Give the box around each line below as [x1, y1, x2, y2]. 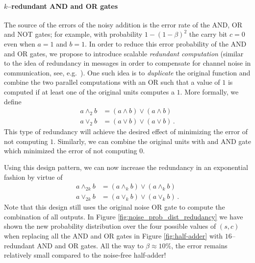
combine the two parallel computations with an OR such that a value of [4, 77, 220, 87]
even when [4, 38, 35, 48]
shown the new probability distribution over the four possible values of [4, 221, 216, 231]
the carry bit [189, 29, 228, 39]
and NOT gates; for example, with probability [4, 29, 143, 39]
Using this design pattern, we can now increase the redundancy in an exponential [4, 162, 248, 172]
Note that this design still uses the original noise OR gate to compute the [4, 202, 225, 212]
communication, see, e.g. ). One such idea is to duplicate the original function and [4, 67, 251, 77]
